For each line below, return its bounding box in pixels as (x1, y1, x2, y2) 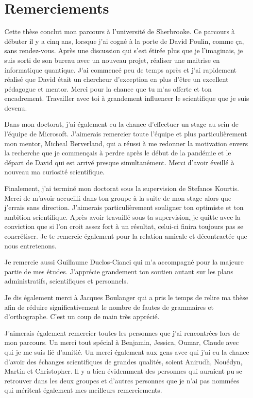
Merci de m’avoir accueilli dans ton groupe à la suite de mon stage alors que (4, 192, 232, 203)
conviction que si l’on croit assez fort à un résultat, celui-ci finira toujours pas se (4, 221, 243, 231)
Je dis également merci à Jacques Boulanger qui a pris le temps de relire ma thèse (4, 292, 248, 302)
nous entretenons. (4, 240, 57, 250)
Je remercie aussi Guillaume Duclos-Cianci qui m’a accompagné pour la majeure (4, 257, 244, 267)
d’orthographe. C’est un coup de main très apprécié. (4, 311, 160, 322)
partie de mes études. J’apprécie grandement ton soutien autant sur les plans (4, 266, 234, 276)
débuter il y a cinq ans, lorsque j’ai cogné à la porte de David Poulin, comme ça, (4, 36, 244, 46)
